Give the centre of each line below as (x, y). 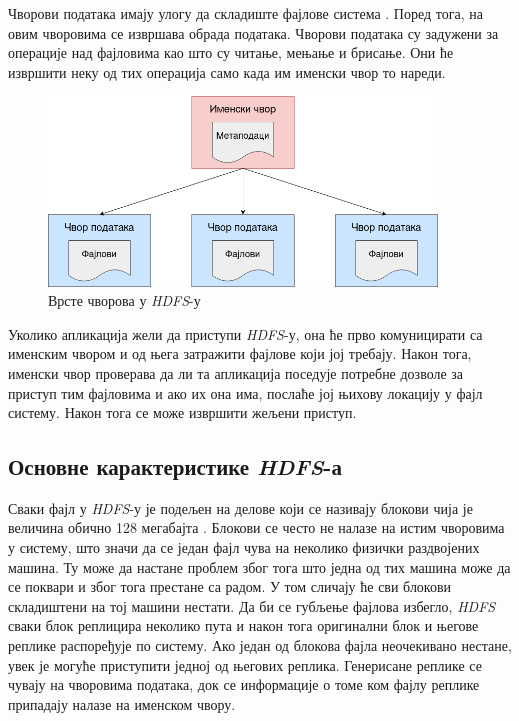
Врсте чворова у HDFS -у (124, 300)
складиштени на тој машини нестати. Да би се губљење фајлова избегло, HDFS (252, 605)
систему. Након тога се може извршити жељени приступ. (182, 412)
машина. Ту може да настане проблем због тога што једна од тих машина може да (259, 566)
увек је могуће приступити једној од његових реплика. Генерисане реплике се (245, 664)
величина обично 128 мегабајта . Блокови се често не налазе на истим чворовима (256, 527)
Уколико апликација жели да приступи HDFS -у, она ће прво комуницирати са (245, 333)
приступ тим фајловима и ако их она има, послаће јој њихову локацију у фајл (245, 392)
